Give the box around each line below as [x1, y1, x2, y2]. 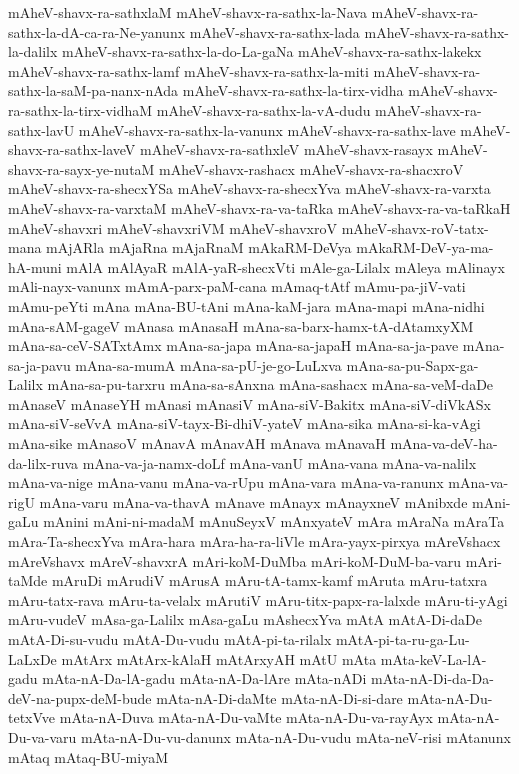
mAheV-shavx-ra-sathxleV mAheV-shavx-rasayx [140, 139, 433, 160]
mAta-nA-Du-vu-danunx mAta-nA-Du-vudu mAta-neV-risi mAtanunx [80, 726, 511, 747]
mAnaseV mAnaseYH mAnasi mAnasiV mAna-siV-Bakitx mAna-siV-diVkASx [8, 393, 491, 414]
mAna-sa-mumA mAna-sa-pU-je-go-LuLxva [75, 354, 342, 375]
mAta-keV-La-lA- [380, 648, 487, 669]
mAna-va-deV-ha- [390, 433, 498, 454]
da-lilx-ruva [8, 452, 79, 473]
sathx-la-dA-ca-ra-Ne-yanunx [8, 21, 186, 42]
